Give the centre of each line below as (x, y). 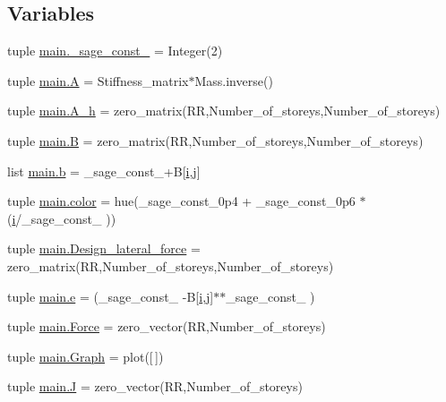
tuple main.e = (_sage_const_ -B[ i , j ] (111, 296)
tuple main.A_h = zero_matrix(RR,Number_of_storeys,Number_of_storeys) (224, 111)
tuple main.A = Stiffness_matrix (98, 80)
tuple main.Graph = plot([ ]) (86, 356)
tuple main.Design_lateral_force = (104, 248)
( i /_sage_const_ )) (62, 218)
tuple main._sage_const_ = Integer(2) (115, 51)
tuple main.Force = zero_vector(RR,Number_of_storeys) (167, 326)
